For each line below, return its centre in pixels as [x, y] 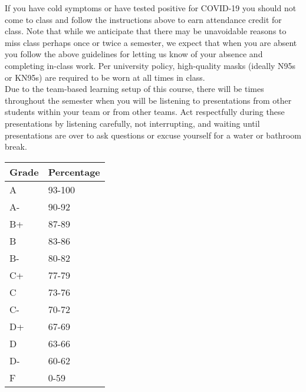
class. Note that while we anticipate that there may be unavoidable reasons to [146, 31]
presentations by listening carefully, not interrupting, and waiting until [132, 123]
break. [16, 146]
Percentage [74, 172]
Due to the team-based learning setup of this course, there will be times [134, 89]
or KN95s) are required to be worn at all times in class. [105, 77]
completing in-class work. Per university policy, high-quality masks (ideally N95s [150, 65]
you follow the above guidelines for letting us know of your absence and [134, 54]
